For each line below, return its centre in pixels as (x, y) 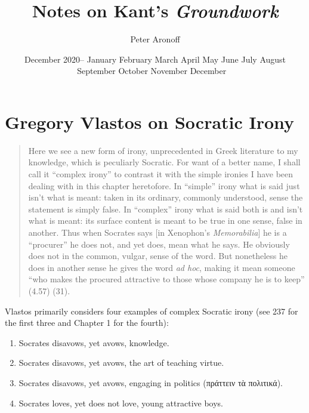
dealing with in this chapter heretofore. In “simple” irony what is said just (164, 185)
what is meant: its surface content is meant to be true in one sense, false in (165, 221)
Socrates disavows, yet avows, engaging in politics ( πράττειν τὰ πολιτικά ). (151, 382)
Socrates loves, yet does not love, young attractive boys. (121, 403)
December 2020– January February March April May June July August (155, 59)
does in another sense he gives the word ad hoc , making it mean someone (162, 267)
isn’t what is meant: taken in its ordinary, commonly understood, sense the (166, 197)
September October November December (152, 71)
